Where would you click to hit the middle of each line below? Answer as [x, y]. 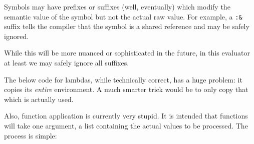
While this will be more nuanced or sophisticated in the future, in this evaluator [127, 53]
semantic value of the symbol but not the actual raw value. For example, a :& [123, 16]
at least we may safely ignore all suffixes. [67, 63]
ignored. [17, 36]
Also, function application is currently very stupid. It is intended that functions [126, 116]
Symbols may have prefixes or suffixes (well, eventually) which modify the [117, 6]
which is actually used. [39, 99]
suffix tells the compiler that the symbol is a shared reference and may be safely [127, 26]
